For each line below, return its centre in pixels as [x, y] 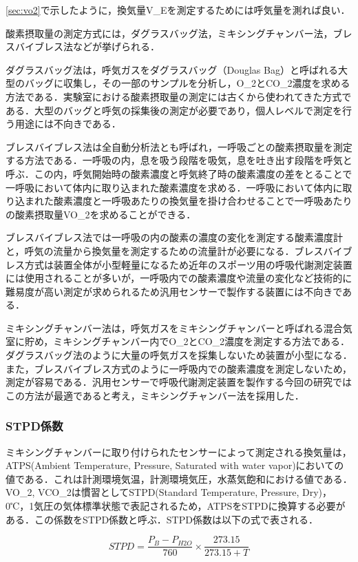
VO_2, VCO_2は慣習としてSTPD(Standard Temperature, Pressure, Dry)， [169, 492]
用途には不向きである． [68, 124]
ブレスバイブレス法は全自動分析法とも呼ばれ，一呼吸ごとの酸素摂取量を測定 [179, 146]
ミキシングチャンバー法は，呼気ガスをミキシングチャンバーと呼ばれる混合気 [179, 327]
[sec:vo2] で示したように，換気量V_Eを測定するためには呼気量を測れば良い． [178, 10]
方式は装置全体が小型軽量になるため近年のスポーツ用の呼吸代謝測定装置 [188, 264]
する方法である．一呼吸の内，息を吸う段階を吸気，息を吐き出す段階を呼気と [179, 160]
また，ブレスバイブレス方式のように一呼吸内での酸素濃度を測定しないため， [179, 368]
